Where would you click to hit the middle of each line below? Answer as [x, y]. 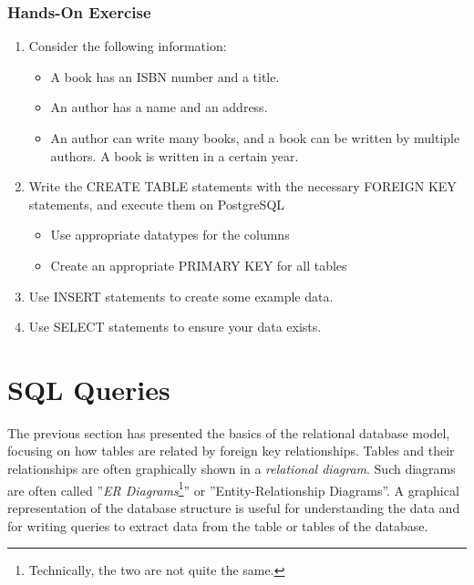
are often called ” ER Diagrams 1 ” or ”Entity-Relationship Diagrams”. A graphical [233, 488]
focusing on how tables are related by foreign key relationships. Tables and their [231, 451]
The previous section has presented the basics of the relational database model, [229, 432]
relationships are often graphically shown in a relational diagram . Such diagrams [232, 469]
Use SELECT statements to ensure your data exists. [175, 327]
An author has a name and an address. [159, 107]
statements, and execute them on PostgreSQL [157, 204]
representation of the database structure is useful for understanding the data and [234, 507]
